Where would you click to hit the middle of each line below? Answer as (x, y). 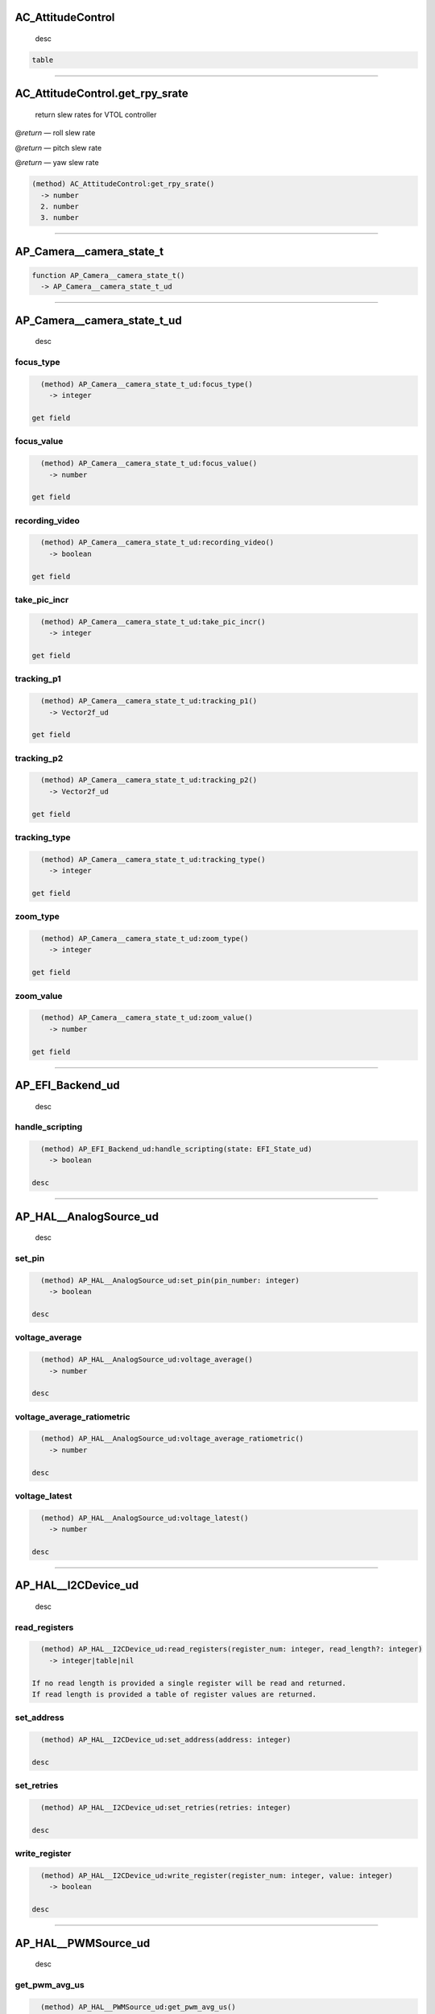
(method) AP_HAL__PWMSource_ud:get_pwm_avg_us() (139, 2007)
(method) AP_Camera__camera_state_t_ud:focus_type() (147, 384)
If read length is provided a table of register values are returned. (174, 1695)
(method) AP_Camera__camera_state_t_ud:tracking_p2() (149, 780)
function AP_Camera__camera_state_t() (108, 275)
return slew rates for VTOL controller (96, 114)
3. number (60, 218)
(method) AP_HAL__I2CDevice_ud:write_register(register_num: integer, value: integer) (217, 1876)
